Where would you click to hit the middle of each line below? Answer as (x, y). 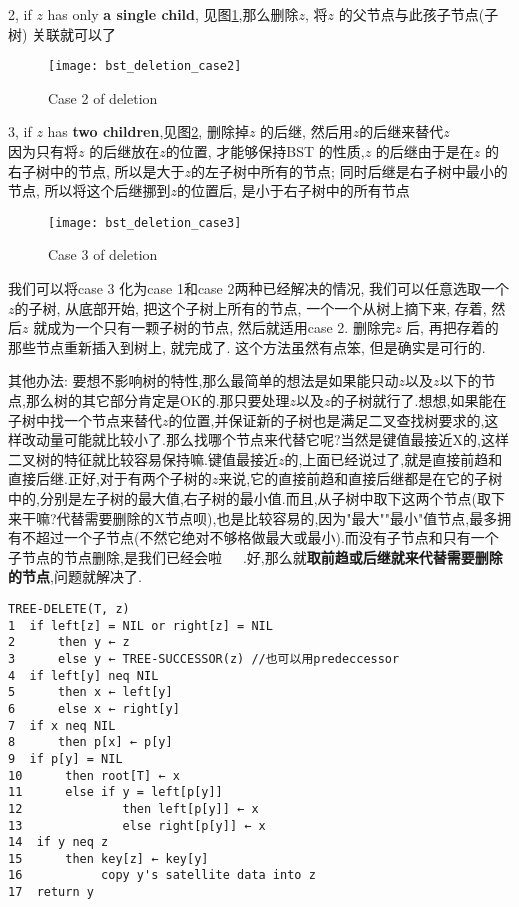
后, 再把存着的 (452, 327)
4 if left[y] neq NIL (83, 675)
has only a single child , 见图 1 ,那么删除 (173, 14)
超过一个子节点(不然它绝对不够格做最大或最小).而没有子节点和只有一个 (267, 537)
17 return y (51, 892)
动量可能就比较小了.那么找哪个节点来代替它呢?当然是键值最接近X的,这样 (272, 439)
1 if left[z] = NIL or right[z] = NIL (140, 625)
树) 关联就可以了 (62, 33)
